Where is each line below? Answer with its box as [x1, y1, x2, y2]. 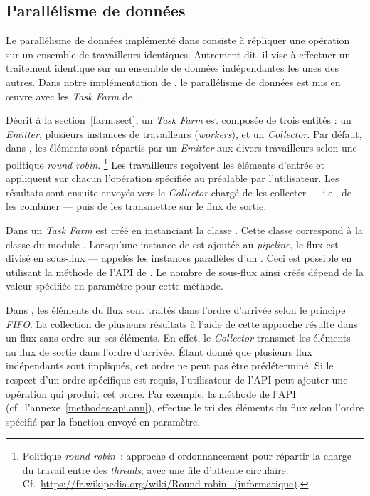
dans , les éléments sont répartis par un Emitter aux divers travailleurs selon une [6, 140, 357, 155]
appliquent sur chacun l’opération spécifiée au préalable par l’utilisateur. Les [6, 171, 339, 186]
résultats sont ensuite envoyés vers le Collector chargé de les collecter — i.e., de [6, 184, 352, 199]
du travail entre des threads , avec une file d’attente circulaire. [22, 462, 289, 477]
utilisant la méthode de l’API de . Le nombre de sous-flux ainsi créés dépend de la [6, 264, 364, 279]
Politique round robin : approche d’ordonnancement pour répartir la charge [22, 448, 352, 463]
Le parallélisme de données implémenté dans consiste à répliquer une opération [6, 33, 350, 48]
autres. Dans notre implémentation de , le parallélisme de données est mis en [6, 74, 341, 89]
